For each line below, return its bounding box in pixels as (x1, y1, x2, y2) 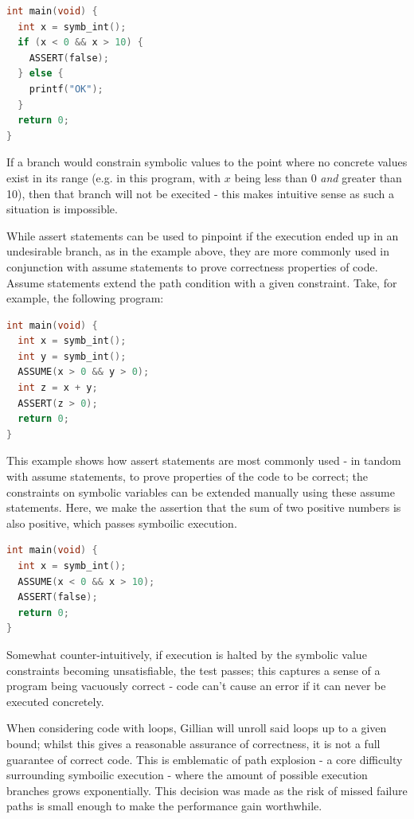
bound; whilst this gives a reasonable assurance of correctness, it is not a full (6, 735, 381, 751)
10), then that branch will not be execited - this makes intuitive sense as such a (6, 185, 394, 201)
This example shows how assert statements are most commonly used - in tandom (6, 452, 401, 469)
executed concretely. (6, 692, 104, 709)
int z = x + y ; (18, 382, 98, 394)
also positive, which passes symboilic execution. (6, 514, 237, 531)
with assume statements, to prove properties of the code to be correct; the (6, 468, 368, 485)
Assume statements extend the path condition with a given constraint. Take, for (6, 274, 397, 291)
